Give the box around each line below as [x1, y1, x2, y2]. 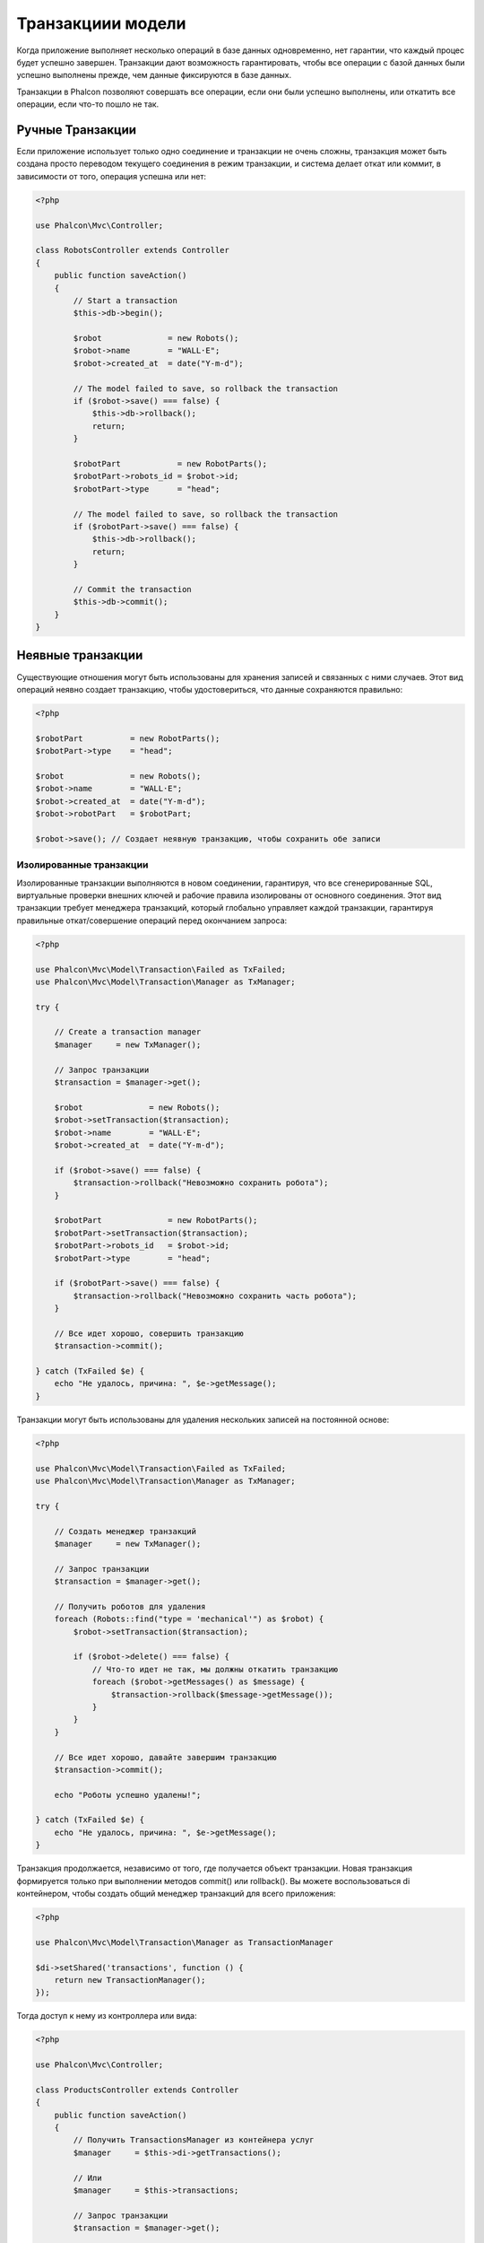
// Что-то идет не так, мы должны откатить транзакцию [91, 1664, 339, 1674]
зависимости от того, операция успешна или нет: [16, 170, 206, 181]
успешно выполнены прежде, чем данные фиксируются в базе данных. [16, 70, 291, 81]
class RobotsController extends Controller [35, 245, 230, 256]
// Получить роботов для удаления [54, 1602, 206, 1611]
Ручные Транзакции [16, 122, 137, 137]
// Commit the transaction [73, 584, 192, 594]
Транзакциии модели [16, 13, 186, 33]
